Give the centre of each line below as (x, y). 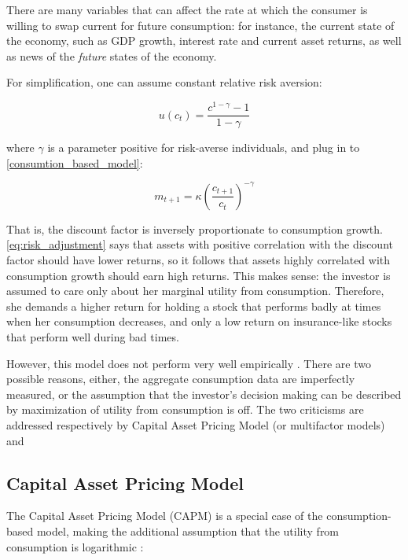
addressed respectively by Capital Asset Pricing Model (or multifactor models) (196, 424)
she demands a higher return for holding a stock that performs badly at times (194, 306)
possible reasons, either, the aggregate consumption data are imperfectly (181, 379)
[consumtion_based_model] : (75, 162)
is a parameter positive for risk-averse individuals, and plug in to (204, 147)
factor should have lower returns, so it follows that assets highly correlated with (198, 259)
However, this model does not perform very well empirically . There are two (189, 363)
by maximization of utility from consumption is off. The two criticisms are (185, 409)
